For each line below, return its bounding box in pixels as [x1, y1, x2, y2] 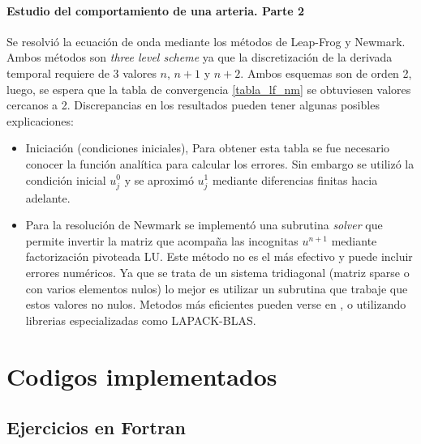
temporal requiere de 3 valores [6, 64, 157, 81]
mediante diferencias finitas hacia [212, 171, 378, 188]
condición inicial [25, 171, 106, 188]
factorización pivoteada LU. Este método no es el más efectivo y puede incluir [25, 248, 413, 265]
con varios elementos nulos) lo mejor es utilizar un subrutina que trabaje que [25, 280, 408, 297]
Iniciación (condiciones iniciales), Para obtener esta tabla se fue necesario [25, 139, 390, 156]
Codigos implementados [6, 359, 277, 392]
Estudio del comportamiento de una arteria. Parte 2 [6, 2, 305, 19]
